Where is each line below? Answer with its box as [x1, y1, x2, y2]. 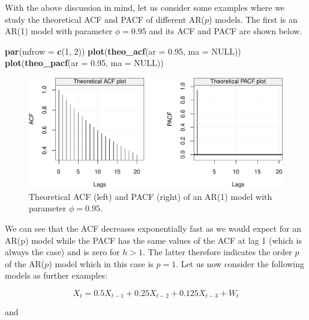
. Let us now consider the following [176, 257, 305, 270]
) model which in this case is [49, 257, 154, 270]
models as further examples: [5, 269, 108, 282]
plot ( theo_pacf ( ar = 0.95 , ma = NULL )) [5, 56, 164, 69]
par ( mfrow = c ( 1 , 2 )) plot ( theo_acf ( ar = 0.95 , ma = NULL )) [5, 44, 241, 57]
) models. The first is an [209, 13, 298, 25]
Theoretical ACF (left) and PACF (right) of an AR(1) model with [29, 190, 272, 202]
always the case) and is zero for [5, 246, 120, 258]
